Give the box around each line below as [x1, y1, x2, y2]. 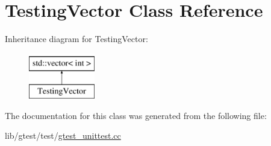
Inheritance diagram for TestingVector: [5, 32, 148, 45]
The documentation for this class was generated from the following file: [5, 109, 267, 121]
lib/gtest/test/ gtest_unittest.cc [5, 129, 121, 142]
